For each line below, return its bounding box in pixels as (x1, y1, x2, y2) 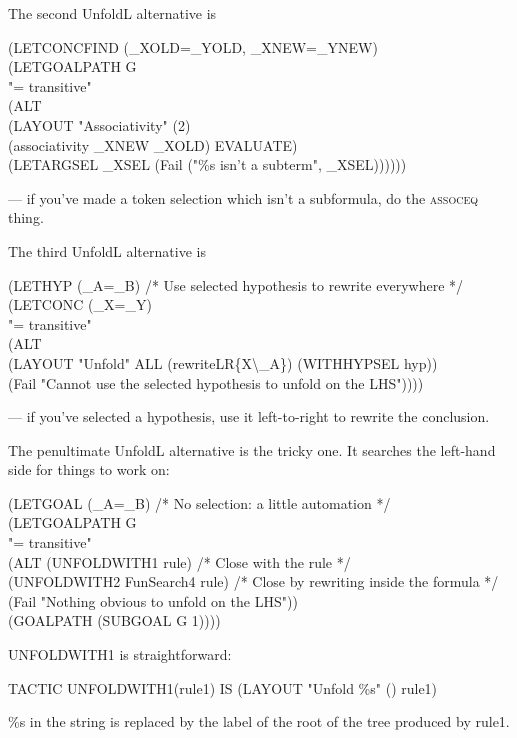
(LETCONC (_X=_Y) (8, 294, 152, 315)
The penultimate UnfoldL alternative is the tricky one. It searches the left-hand (8, 439, 496, 460)
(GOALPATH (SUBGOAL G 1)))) (8, 610, 221, 631)
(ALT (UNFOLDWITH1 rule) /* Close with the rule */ (8, 551, 351, 572)
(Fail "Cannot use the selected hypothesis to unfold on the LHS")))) (8, 372, 424, 393)
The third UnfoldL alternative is (8, 240, 206, 261)
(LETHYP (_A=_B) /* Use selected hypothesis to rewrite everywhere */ (8, 274, 464, 295)
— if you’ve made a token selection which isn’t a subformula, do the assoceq (8, 187, 479, 208)
